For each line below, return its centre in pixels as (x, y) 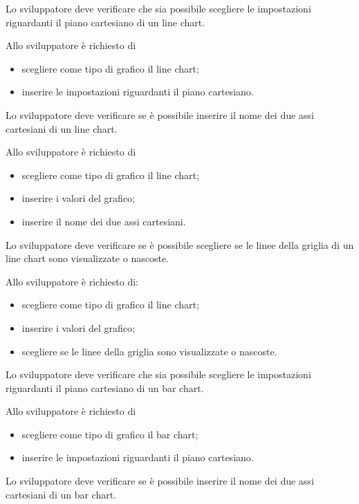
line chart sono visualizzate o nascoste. (87, 258)
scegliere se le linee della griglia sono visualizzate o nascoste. (149, 351)
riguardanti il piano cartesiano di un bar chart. (105, 388)
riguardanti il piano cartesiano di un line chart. (105, 22)
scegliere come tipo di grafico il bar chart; (110, 434)
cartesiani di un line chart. (62, 128)
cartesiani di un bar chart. (61, 494)
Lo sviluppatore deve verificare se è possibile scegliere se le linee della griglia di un (180, 244)
